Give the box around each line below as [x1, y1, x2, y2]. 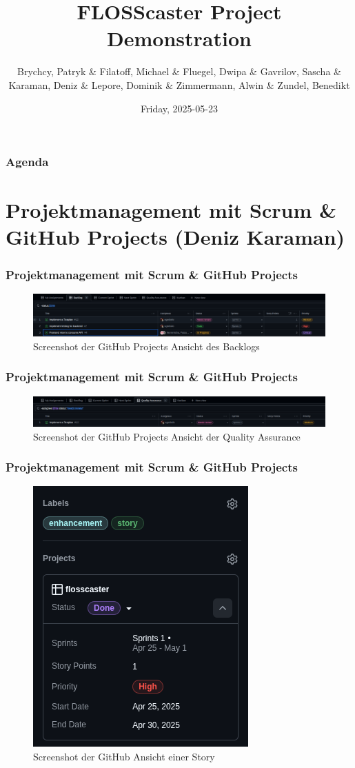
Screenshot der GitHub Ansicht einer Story [33, 749, 215, 764]
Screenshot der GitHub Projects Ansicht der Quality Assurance [33, 429, 301, 443]
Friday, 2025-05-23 [141, 101, 218, 115]
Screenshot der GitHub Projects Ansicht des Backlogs [33, 338, 260, 353]
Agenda [6, 153, 49, 170]
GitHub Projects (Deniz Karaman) [6, 223, 345, 251]
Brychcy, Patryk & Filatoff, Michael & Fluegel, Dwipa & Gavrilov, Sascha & [17, 64, 341, 79]
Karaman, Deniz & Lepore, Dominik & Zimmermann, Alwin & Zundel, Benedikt [8, 77, 350, 92]
